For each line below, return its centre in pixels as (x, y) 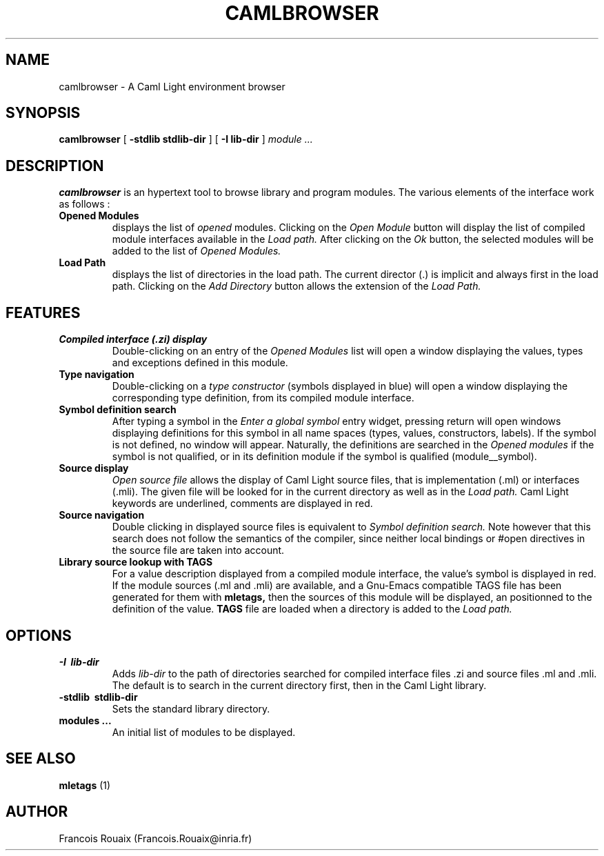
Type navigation (97, 375)
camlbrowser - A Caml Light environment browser (172, 86)
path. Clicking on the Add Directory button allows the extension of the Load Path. (296, 286)
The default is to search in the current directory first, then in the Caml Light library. (299, 685)
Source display (94, 468)
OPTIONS (39, 635)
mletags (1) (85, 785)
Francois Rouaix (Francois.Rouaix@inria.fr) (155, 838)
